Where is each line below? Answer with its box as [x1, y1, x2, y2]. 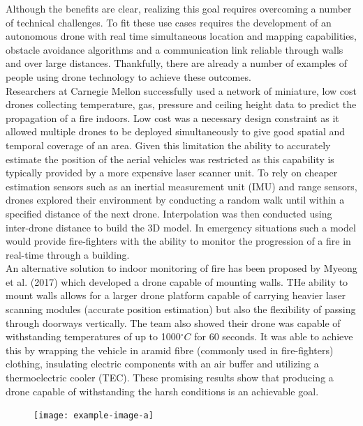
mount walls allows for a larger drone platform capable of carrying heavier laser [6, 288, 346, 303]
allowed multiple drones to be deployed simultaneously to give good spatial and [6, 124, 346, 139]
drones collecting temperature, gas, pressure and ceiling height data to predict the [6, 97, 357, 112]
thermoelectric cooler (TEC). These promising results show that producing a [6, 370, 334, 385]
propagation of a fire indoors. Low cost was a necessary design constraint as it [6, 110, 339, 125]
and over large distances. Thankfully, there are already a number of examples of [6, 56, 347, 70]
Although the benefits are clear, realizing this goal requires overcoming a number [6, 1, 352, 15]
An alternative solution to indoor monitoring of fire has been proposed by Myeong [6, 261, 357, 275]
